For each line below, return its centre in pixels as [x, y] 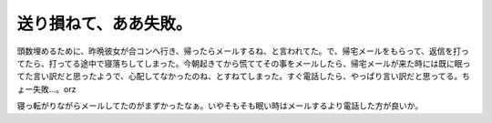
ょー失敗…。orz [46, 89]
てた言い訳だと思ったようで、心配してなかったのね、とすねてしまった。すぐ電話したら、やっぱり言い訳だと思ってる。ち [244, 77]
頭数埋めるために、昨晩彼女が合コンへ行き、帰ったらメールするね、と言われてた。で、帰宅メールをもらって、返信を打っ [243, 51]
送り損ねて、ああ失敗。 [104, 24]
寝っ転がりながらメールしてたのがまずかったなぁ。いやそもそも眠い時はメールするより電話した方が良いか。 [220, 106]
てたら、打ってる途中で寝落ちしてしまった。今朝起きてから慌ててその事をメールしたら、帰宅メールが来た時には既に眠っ [244, 63]
